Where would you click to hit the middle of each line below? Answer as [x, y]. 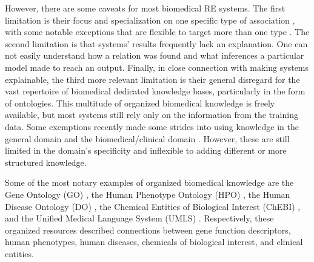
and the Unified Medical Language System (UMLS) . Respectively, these [139, 218]
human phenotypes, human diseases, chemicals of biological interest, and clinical [154, 242]
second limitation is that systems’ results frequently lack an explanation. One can [156, 43]
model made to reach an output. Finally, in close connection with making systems [157, 67]
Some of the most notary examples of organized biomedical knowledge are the [149, 182]
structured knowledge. [46, 162]
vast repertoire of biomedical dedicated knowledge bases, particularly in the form [155, 91]
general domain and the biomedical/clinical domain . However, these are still [147, 138]
